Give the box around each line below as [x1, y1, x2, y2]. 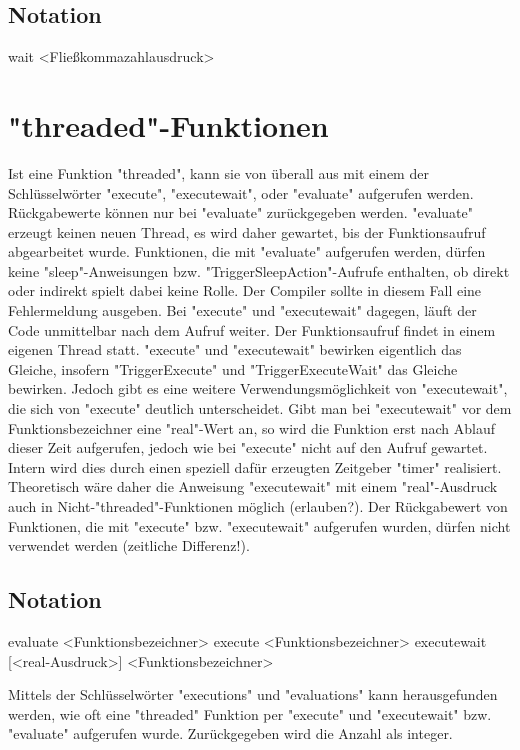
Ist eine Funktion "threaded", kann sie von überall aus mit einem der [8, 162, 429, 183]
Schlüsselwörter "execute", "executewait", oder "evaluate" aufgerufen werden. [8, 182, 474, 203]
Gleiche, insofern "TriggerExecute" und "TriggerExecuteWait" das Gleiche [8, 358, 458, 379]
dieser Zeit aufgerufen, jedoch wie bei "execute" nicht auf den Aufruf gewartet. [8, 437, 488, 458]
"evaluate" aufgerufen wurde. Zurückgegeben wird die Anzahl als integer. [8, 723, 453, 744]
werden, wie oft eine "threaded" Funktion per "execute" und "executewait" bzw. [8, 703, 492, 724]
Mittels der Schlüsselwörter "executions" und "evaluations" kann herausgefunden [8, 684, 498, 705]
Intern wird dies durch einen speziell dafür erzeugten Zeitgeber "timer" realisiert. [8, 456, 502, 477]
